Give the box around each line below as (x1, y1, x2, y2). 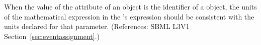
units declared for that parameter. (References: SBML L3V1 (4, 21, 190, 31)
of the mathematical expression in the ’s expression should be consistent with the (4, 11, 254, 21)
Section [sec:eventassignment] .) (4, 30, 100, 41)
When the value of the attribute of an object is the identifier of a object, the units (4, 1, 257, 11)
